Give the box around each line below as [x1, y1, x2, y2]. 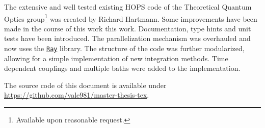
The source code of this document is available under [4, 79, 167, 90]
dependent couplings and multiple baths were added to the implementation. [4, 63, 241, 73]
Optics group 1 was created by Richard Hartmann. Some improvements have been [4, 12, 257, 24]
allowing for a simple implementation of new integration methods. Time [4, 53, 228, 63]
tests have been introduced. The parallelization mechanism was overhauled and [4, 33, 251, 44]
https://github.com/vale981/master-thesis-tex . [4, 90, 149, 100]
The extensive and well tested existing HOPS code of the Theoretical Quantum [4, 2, 252, 12]
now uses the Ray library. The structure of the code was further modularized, [4, 43, 245, 54]
